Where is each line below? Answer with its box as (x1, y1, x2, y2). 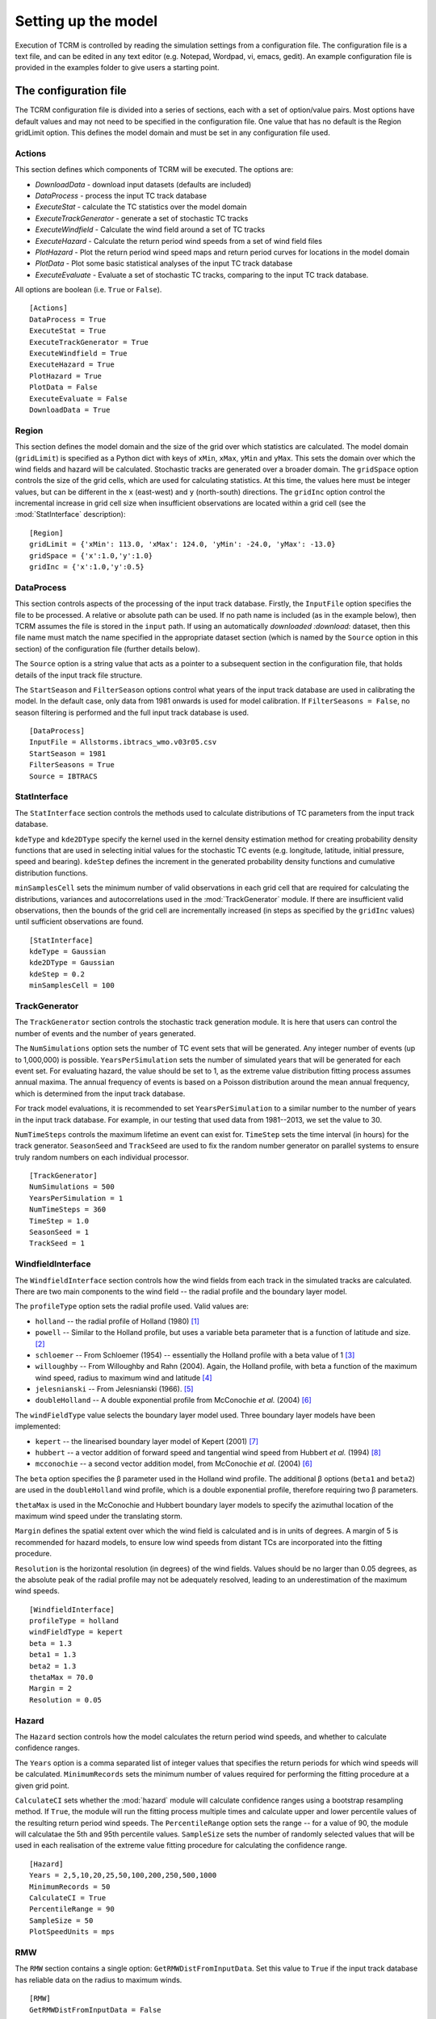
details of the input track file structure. (15, 670, 143, 680)
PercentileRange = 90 (29, 1904, 115, 1914)
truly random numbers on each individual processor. (15, 1152, 189, 1162)
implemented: (15, 1421, 61, 1431)
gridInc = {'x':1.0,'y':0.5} (29, 562, 145, 572)
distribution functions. (15, 868, 88, 878)
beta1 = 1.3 (29, 1650, 77, 1660)
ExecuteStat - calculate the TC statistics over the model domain (35, 202, 247, 212)
